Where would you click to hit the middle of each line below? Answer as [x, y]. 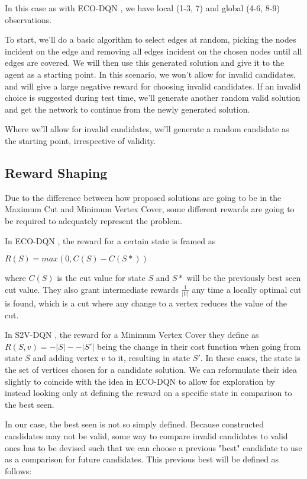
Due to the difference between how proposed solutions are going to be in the [143, 197]
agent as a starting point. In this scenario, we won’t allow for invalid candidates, [151, 74]
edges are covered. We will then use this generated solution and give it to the [145, 63]
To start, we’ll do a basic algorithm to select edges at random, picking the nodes [151, 39]
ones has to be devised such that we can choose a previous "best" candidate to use [153, 447]
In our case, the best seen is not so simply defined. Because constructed [134, 424]
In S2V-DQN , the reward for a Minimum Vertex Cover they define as [132, 335]
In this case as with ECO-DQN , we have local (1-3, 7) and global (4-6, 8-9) [142, 8]
